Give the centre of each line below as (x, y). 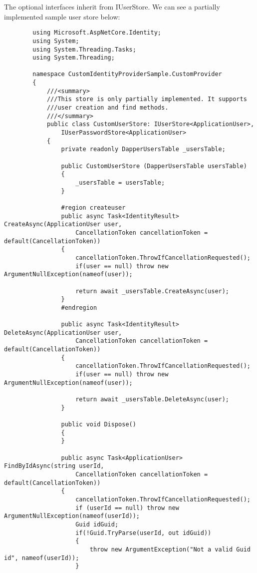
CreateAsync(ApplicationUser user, (63, 224)
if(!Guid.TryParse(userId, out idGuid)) (143, 533)
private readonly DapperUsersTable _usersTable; (143, 149)
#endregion (79, 308)
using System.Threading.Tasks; (84, 49)
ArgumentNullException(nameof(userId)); (72, 516)
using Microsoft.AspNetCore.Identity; (97, 33)
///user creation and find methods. (108, 108)
